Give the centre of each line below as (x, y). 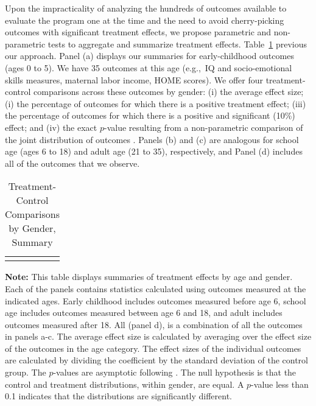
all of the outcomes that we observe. (72, 163)
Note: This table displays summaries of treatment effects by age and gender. (149, 277)
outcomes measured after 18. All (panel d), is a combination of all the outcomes (154, 324)
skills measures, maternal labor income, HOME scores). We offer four (134, 79)
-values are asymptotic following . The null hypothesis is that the (175, 372)
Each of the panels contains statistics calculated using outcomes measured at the (156, 288)
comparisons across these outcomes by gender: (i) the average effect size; (169, 92)
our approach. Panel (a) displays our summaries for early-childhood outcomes (149, 56)
